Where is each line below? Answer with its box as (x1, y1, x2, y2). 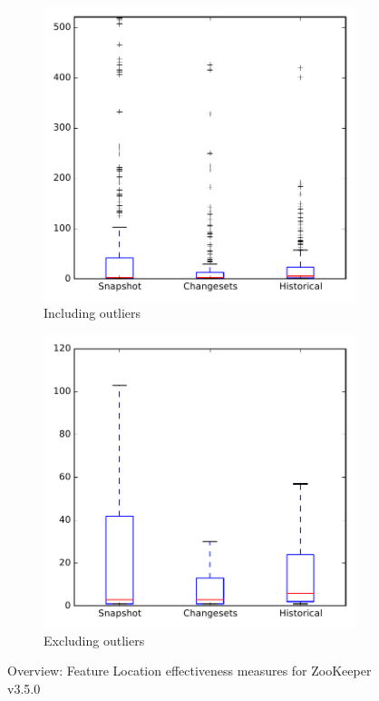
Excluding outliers (44, 630, 145, 649)
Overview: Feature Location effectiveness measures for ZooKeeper (7, 661, 372, 680)
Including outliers (44, 303, 141, 322)
